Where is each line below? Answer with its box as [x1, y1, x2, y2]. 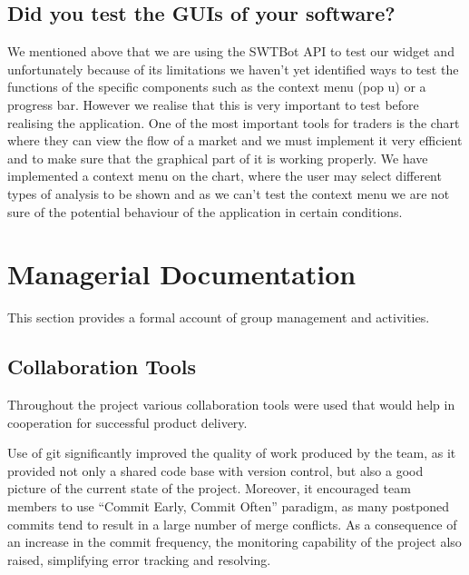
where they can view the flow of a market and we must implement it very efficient [7, 131, 463, 150]
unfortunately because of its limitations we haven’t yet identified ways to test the [7, 59, 459, 78]
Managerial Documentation [7, 255, 357, 292]
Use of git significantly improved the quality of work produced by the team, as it [7, 443, 456, 462]
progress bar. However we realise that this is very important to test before [7, 94, 419, 114]
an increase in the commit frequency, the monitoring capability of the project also [7, 532, 462, 551]
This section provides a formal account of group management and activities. [7, 308, 430, 327]
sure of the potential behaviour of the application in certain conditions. [7, 202, 403, 221]
